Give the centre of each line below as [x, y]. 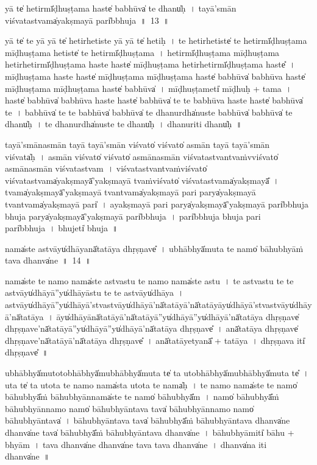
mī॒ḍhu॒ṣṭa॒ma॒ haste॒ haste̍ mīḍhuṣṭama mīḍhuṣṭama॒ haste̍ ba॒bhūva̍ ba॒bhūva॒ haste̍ [155, 76]
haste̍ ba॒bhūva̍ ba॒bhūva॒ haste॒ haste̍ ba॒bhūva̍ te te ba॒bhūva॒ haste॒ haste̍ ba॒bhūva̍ [154, 100]
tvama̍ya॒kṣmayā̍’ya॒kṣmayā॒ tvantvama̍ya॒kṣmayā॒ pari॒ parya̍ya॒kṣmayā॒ [130, 192]
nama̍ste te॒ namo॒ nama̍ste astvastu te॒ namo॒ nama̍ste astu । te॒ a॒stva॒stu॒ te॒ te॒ [149, 280]
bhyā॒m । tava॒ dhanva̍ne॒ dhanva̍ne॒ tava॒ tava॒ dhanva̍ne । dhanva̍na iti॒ [136, 444]
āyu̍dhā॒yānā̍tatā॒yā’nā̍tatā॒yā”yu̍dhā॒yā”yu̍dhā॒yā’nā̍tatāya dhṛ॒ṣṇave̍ [178, 316]
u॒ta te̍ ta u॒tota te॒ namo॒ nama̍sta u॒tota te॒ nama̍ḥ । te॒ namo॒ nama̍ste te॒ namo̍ [151, 384]
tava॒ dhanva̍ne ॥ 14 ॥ [48, 260]
